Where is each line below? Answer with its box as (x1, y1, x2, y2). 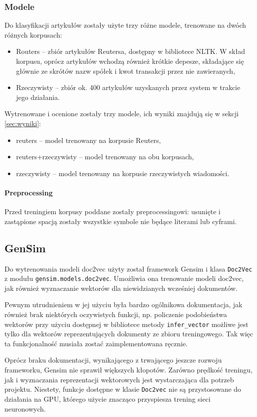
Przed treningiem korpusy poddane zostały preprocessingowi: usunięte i (4, 206, 220, 217)
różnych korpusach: (4, 29, 62, 40)
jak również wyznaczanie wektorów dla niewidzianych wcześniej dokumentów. (4, 282, 238, 293)
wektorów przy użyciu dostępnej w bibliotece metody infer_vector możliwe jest (4, 319, 249, 329)
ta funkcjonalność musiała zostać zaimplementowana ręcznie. (4, 338, 188, 348)
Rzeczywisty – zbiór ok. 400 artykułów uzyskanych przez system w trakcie (16, 82, 240, 93)
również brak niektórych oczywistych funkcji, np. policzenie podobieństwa (4, 309, 227, 320)
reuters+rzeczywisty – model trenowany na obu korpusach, (16, 151, 194, 162)
